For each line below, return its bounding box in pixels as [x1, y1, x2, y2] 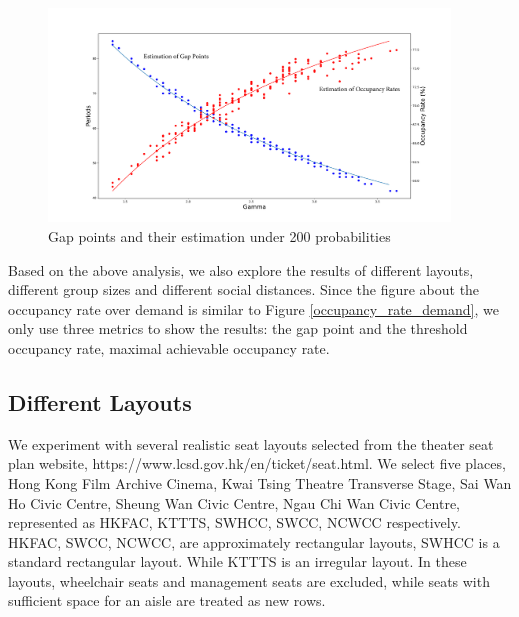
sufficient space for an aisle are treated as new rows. [8, 590, 326, 611]
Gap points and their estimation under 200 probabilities [48, 225, 391, 246]
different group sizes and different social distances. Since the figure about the [8, 279, 480, 300]
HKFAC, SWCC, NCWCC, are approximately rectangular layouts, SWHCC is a [8, 531, 500, 552]
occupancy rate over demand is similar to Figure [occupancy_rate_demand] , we [8, 298, 499, 319]
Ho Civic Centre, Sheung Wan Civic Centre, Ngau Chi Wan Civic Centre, [8, 492, 461, 513]
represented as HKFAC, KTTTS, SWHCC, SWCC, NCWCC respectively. [8, 512, 461, 533]
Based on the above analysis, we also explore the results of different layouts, [8, 259, 474, 280]
